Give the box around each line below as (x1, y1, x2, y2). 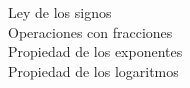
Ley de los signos (8, 2, 112, 22)
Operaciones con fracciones (8, 21, 173, 42)
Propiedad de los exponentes (8, 41, 183, 62)
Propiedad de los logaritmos (8, 60, 179, 81)
